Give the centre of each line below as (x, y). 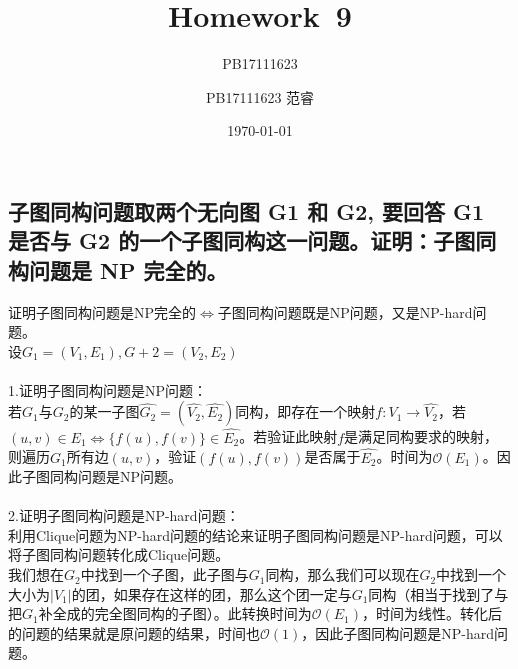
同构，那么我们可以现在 (342, 574)
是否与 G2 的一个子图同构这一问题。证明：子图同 (252, 240)
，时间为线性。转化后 (432, 613)
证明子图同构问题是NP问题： (112, 389)
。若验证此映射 (288, 436)
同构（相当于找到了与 (438, 593)
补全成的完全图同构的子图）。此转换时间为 (175, 613)
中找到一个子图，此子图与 (164, 574)
